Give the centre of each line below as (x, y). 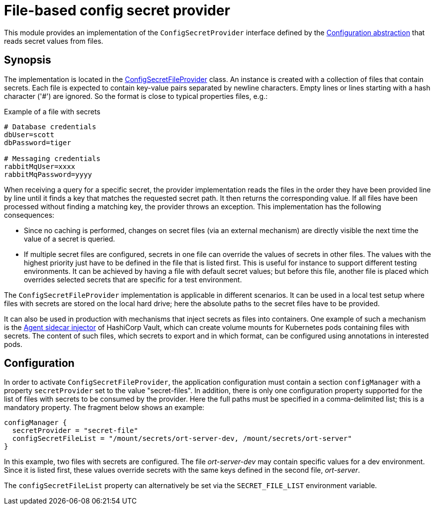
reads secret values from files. (54, 41)
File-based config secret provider (117, 10)
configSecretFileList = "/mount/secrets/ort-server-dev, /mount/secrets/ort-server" (182, 439)
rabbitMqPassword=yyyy (48, 174)
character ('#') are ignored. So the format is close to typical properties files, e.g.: (136, 96)
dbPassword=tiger (38, 142)
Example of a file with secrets (52, 111)
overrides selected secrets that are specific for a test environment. (133, 279)
